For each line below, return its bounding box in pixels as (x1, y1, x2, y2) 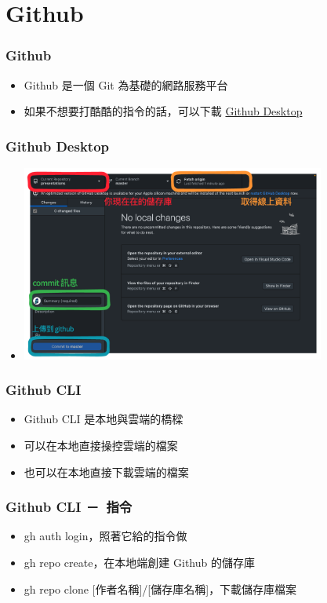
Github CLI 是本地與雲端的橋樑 (24, 411, 183, 427)
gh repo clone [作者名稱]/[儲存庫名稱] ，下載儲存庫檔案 (24, 580, 297, 597)
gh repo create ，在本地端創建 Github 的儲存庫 (24, 554, 255, 570)
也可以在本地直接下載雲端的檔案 (24, 463, 189, 480)
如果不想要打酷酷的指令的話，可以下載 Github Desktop (24, 103, 303, 119)
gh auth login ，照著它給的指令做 (24, 528, 187, 544)
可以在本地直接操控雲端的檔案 (24, 437, 178, 453)
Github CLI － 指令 (5, 497, 133, 517)
